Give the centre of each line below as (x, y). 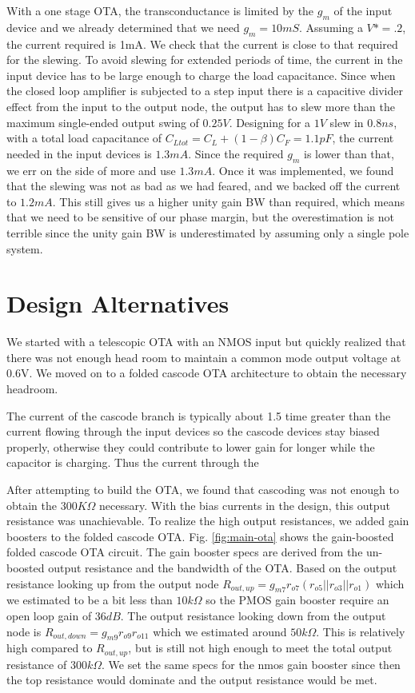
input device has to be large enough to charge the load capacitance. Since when (201, 75)
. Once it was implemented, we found (303, 170)
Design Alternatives (118, 303)
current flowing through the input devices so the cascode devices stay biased (193, 431)
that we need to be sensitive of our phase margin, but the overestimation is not (201, 217)
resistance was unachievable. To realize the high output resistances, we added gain (208, 521)
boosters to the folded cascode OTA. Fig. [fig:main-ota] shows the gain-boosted (200, 536)
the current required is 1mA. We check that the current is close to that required (202, 44)
